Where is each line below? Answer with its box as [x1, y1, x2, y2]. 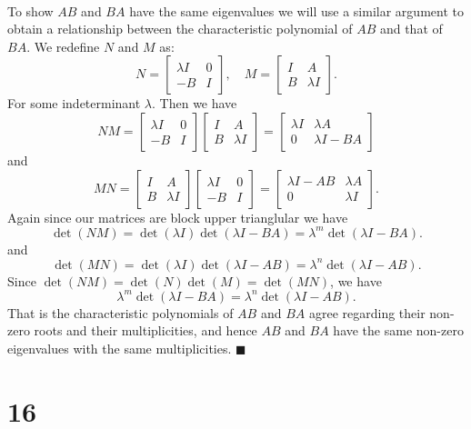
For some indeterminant [7, 94, 141, 113]
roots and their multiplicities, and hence [34, 321, 257, 340]
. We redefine [26, 36, 100, 55]
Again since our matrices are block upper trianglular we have [7, 207, 348, 226]
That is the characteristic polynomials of [7, 303, 234, 322]
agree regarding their [308, 303, 426, 322]
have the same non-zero [333, 321, 464, 340]
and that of [379, 19, 443, 38]
